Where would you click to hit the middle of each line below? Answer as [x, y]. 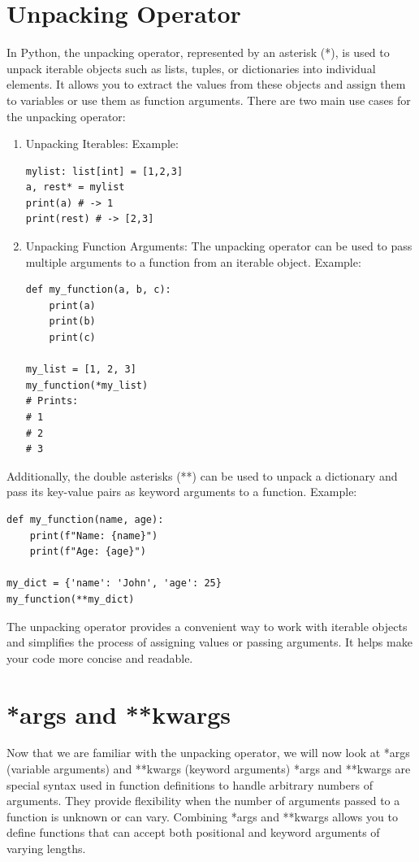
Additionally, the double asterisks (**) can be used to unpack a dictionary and [202, 475]
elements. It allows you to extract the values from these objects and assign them [206, 84]
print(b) [72, 322]
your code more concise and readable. [100, 657]
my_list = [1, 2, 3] [81, 370]
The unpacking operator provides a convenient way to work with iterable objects [207, 626]
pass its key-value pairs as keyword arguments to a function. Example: [182, 492]
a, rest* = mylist [75, 187]
